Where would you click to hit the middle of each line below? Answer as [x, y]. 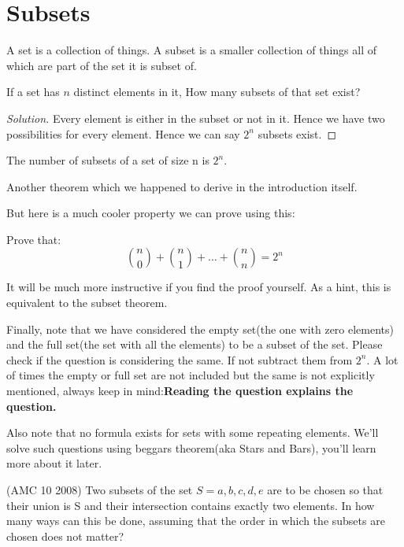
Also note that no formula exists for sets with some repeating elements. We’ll [193, 432]
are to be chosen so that [325, 490]
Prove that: [34, 239]
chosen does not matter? [65, 536]
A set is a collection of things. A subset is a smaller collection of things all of [191, 50]
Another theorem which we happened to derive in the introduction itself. [182, 186]
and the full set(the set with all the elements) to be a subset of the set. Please [195, 344]
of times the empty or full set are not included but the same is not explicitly [191, 375]
